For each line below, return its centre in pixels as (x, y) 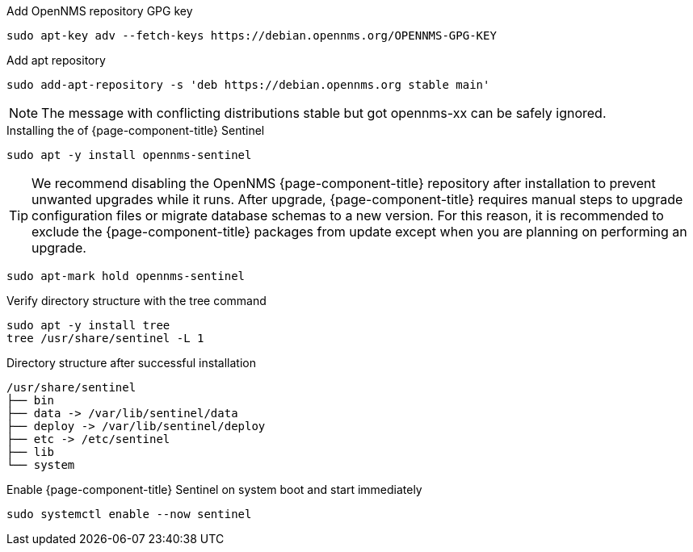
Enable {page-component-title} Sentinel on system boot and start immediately (214, 489)
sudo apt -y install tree (88, 325)
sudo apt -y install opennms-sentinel (129, 155)
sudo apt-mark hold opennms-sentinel (126, 276)
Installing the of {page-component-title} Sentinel (136, 130)
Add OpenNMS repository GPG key (100, 11)
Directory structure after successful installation (131, 363)
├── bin (31, 400)
